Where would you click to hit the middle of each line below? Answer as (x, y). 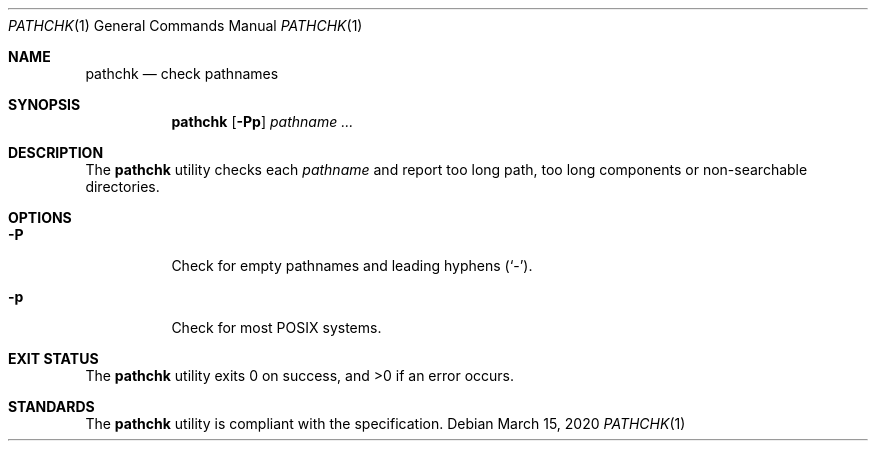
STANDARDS (51, 406)
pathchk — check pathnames (182, 73)
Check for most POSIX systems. (276, 327)
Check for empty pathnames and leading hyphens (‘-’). (352, 265)
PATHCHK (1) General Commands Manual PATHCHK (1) (185, 25)
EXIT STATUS (53, 358)
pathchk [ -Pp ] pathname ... (262, 121)
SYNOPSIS (44, 104)
